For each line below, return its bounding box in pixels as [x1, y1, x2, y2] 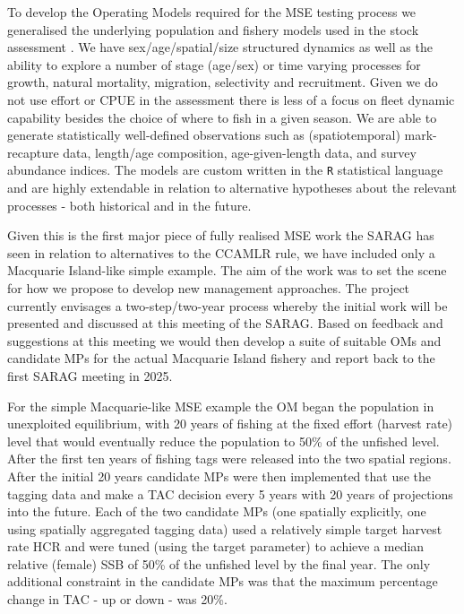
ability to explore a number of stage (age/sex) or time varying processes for [7, 55, 421, 74]
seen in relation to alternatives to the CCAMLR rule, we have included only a [7, 243, 435, 262]
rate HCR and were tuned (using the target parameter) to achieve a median [7, 537, 425, 556]
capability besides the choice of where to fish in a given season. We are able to [7, 108, 437, 126]
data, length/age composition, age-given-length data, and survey [63, 143, 417, 161]
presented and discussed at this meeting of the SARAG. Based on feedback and [7, 314, 443, 333]
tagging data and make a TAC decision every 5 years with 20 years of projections [7, 484, 453, 503]
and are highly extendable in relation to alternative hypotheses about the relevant [7, 178, 458, 196]
